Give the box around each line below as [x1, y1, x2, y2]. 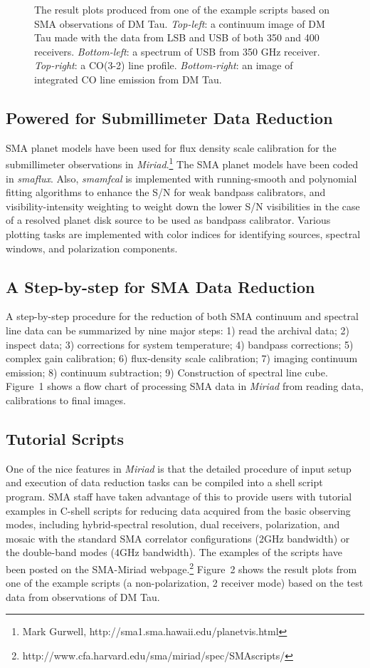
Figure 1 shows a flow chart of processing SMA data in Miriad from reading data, [6, 379, 364, 394]
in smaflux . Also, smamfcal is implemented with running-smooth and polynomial [6, 170, 357, 185]
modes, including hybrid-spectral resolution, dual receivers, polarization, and [6, 517, 340, 532]
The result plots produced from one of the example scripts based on [34, 2, 330, 16]
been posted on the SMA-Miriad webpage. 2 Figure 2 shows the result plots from [6, 559, 357, 576]
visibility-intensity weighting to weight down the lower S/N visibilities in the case [6, 198, 360, 213]
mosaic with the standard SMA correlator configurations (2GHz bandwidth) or [6, 530, 350, 545]
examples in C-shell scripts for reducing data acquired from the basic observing [6, 503, 351, 518]
